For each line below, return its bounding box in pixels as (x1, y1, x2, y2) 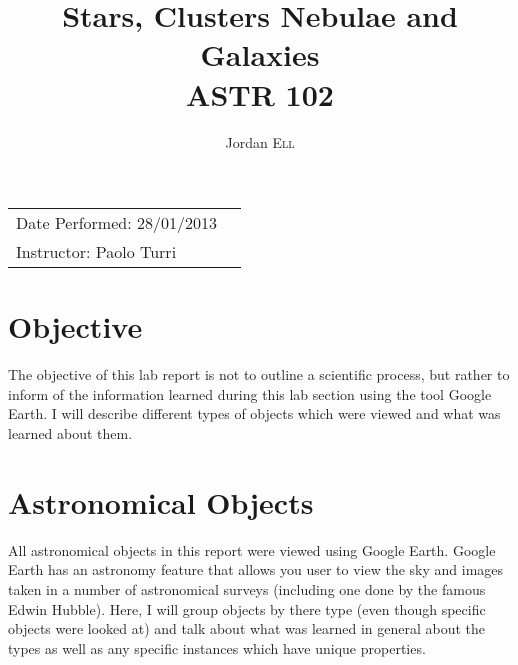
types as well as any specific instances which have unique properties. (8, 637, 426, 658)
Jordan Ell (225, 131, 295, 152)
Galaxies (200, 34, 320, 75)
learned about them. (8, 423, 133, 443)
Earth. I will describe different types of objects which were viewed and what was (8, 403, 501, 424)
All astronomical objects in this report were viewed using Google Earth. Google (8, 539, 496, 560)
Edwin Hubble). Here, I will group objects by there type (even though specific (8, 598, 486, 619)
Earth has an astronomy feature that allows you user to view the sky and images (8, 559, 504, 580)
